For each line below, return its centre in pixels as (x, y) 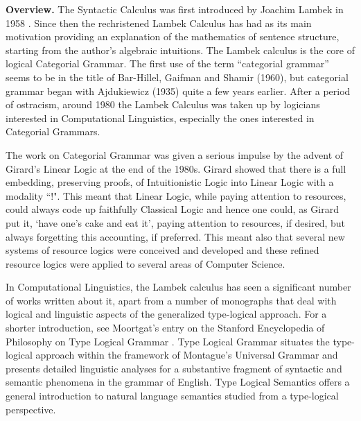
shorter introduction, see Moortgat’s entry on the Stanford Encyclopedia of (165, 328)
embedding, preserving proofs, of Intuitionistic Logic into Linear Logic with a (170, 182)
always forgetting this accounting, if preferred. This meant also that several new (175, 236)
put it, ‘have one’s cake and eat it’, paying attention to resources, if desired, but (176, 222)
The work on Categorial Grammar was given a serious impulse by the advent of (175, 154)
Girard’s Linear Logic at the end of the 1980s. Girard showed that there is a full (176, 168)
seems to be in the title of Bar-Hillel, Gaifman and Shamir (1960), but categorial (177, 77)
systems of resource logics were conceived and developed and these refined (162, 250)
